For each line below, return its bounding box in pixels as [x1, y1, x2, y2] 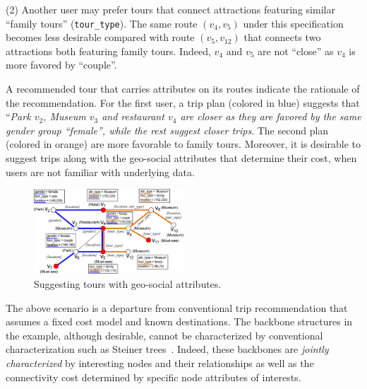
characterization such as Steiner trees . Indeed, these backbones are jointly [6, 342, 329, 356]
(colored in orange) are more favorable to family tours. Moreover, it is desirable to [6, 137, 361, 151]
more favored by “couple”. [6, 57, 117, 72]
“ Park [6, 109, 31, 124]
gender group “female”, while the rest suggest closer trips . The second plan [6, 122, 329, 137]
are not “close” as [258, 43, 334, 58]
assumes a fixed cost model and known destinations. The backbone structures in [6, 314, 353, 329]
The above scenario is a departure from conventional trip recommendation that [6, 300, 348, 315]
